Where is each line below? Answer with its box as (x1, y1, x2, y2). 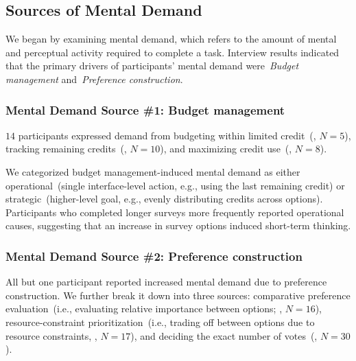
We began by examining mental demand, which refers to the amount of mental (5, 32, 337, 46)
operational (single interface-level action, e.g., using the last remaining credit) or (5, 178, 345, 192)
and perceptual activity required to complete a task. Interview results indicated (5, 45, 340, 59)
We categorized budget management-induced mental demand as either (5, 164, 300, 178)
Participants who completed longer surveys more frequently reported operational (5, 205, 344, 219)
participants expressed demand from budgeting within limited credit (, (18, 128, 316, 142)
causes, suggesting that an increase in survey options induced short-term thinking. (5, 218, 351, 233)
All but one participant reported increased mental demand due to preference (5, 275, 327, 289)
